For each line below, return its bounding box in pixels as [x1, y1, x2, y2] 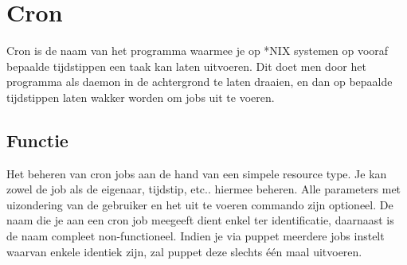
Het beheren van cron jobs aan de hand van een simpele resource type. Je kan [6, 165, 387, 181]
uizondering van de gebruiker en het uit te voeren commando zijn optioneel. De [6, 196, 393, 212]
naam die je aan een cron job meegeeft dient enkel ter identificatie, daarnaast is [6, 212, 394, 228]
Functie [6, 127, 68, 152]
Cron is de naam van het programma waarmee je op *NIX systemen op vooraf [6, 42, 389, 59]
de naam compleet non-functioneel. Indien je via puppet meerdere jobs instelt [6, 228, 385, 244]
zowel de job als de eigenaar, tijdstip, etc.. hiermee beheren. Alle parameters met [6, 181, 401, 197]
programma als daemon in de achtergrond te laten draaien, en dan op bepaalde [6, 73, 393, 90]
